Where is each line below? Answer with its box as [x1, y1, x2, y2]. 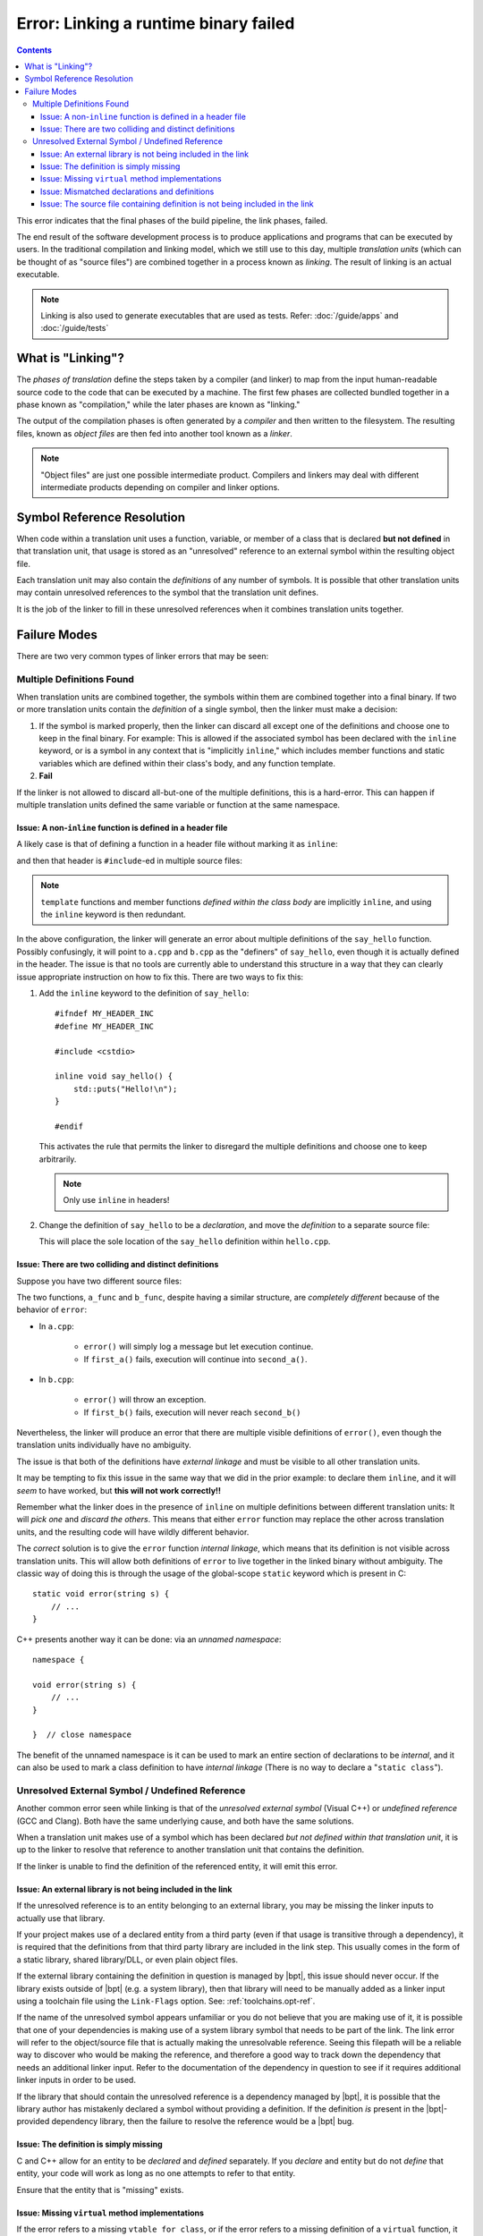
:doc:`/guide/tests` [40, 323, 109, 334]
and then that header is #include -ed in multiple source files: [16, 855, 243, 866]
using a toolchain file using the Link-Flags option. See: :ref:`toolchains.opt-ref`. [16, 1995, 316, 2006]
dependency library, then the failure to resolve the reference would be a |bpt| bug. [51, 2116, 355, 2127]
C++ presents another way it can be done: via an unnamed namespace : [16, 1633, 282, 1645]
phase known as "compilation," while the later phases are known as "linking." [16, 399, 301, 411]
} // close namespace [32, 1730, 132, 1740]
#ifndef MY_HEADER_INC [55, 1009, 155, 1019]
